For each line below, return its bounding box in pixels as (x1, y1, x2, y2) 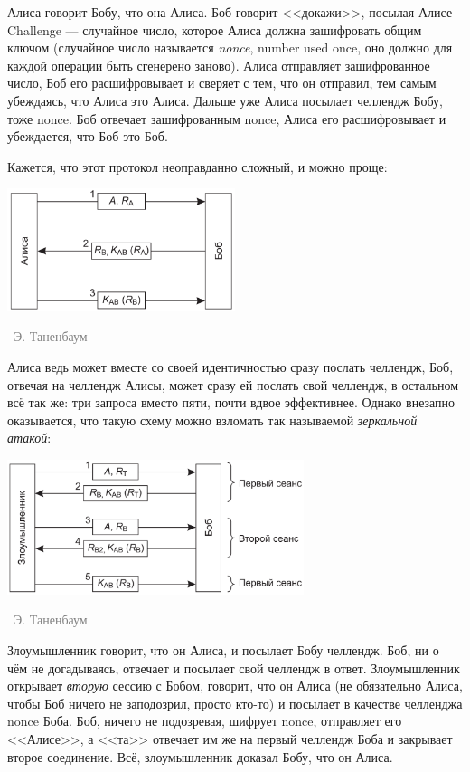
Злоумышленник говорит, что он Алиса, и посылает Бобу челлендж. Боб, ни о (7, 640, 439, 659)
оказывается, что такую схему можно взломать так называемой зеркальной (7, 410, 418, 429)
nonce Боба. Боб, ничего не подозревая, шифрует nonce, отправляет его (7, 711, 402, 730)
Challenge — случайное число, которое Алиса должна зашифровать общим (7, 20, 422, 39)
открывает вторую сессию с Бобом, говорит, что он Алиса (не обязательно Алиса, (7, 676, 463, 695)
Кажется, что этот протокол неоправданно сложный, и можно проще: (7, 157, 388, 176)
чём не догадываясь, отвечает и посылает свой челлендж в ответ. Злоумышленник (7, 658, 460, 677)
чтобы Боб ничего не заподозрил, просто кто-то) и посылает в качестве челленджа (7, 693, 463, 712)
